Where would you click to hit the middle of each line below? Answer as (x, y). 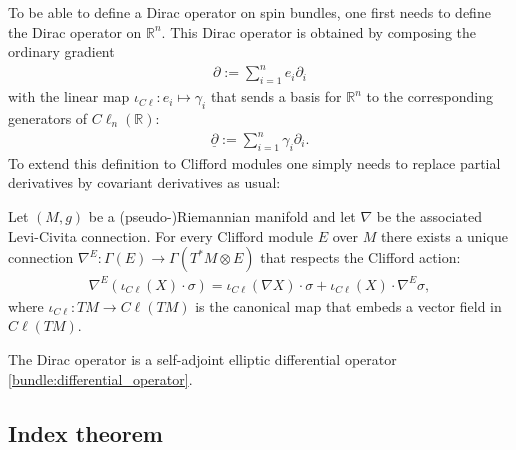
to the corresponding (430, 96)
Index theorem (85, 432)
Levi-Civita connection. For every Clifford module (161, 235)
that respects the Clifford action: (360, 257)
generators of (48, 117)
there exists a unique (444, 235)
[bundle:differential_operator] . (100, 378)
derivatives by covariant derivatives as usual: (144, 182)
